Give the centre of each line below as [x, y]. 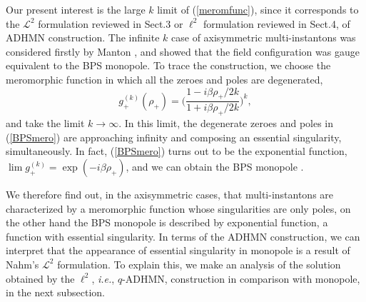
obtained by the [40, 278]
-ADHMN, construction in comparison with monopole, [241, 278]
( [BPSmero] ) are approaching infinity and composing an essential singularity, [174, 137]
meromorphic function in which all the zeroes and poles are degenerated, [164, 79]
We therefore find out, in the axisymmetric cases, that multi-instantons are [170, 194]
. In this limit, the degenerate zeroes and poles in [226, 123]
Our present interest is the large [76, 9]
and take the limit [45, 123]
